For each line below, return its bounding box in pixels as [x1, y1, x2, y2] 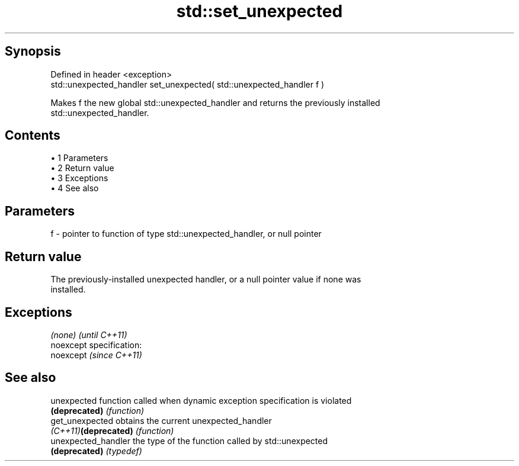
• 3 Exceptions [50, 173, 108, 184]
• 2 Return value [50, 163, 114, 173]
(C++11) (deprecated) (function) [50, 425, 174, 436]
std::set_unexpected [176, 1, 343, 21]
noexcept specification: [50, 339, 142, 350]
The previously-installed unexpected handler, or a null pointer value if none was [50, 274, 361, 285]
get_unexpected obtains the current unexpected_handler [50, 415, 272, 426]
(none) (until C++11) [50, 329, 127, 340]
